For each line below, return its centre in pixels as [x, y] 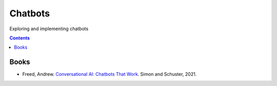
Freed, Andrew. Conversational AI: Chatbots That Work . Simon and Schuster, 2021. [110, 74]
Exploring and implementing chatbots [49, 29]
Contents [20, 38]
